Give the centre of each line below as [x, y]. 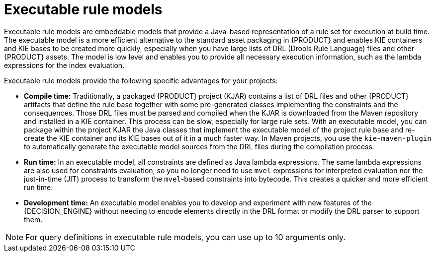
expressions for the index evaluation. [64, 65]
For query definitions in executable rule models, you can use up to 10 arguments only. [185, 237]
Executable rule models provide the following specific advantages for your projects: [141, 80]
